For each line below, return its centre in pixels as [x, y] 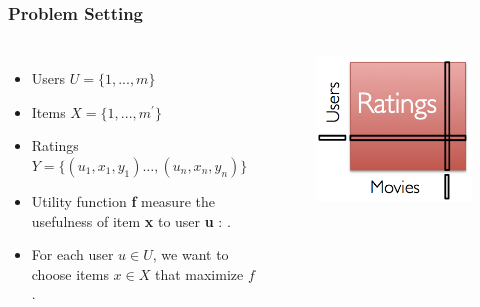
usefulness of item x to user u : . [131, 220]
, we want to [190, 254]
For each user [72, 254]
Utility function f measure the [123, 201]
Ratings [55, 145]
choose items [70, 273]
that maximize [199, 273]
